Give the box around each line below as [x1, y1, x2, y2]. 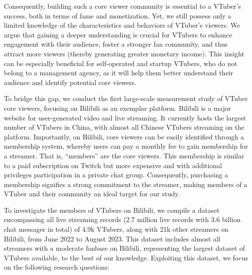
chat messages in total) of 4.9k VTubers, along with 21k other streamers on [4, 224, 229, 234]
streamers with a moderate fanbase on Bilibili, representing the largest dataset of [4, 243, 245, 253]
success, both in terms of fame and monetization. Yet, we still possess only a [4, 10, 232, 20]
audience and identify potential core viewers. [4, 77, 136, 87]
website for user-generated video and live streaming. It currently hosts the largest [4, 112, 246, 122]
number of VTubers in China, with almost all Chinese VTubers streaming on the [4, 122, 245, 132]
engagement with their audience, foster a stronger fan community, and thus [4, 39, 228, 49]
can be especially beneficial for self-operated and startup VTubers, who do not [4, 58, 237, 68]
